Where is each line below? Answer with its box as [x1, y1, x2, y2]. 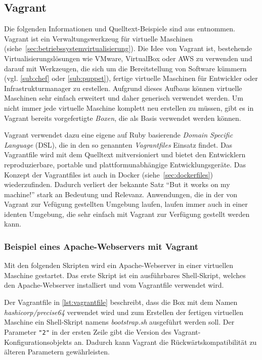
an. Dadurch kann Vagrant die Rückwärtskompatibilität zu [74, 336, 257, 347]
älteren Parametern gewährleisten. [4, 346, 110, 357]
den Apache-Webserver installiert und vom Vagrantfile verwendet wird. [4, 280, 224, 290]
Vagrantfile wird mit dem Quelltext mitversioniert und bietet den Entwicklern [4, 149, 246, 160]
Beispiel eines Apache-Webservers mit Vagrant [4, 240, 199, 252]
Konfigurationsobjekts [4, 336, 72, 347]
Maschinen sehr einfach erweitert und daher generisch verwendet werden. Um [4, 93, 243, 103]
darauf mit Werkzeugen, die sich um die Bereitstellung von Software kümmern [4, 63, 247, 73]
